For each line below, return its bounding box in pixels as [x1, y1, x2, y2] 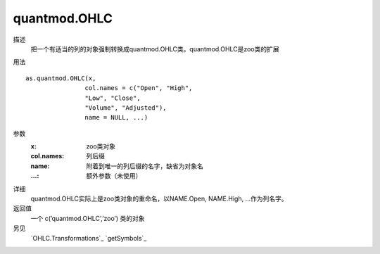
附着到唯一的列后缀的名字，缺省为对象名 [86, 162, 203, 170]
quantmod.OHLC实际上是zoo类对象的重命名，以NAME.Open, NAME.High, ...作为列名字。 [30, 194, 288, 203]
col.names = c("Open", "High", [84, 84, 193, 92]
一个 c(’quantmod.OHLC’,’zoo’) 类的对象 [30, 214, 145, 222]
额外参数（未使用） [86, 172, 142, 180]
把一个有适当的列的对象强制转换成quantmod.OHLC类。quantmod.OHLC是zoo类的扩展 [30, 44, 279, 53]
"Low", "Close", [84, 94, 141, 102]
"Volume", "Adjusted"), [84, 103, 167, 112]
